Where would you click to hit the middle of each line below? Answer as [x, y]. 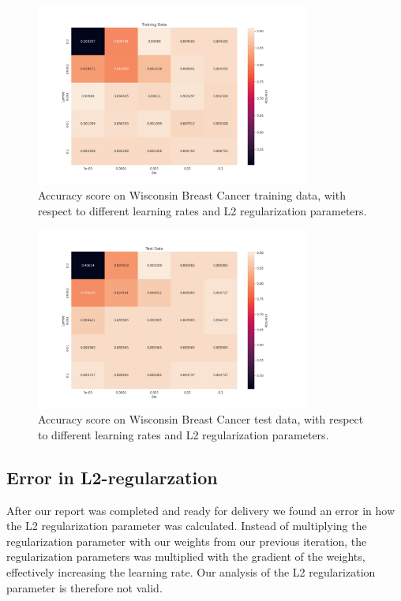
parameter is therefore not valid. [84, 587]
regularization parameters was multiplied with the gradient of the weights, [186, 556]
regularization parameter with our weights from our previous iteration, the [187, 541]
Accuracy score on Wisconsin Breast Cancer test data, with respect [201, 419]
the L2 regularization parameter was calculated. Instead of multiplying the [187, 526]
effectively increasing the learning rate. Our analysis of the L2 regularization [191, 571]
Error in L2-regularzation [112, 477]
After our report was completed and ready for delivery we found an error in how [201, 510]
